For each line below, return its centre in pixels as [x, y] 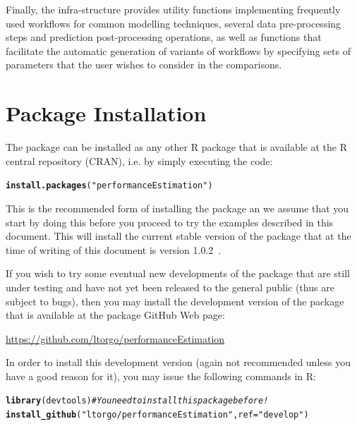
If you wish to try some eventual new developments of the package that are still [178, 273]
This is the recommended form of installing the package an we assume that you [177, 208]
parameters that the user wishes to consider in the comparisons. [144, 65]
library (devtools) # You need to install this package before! [137, 401]
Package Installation [106, 113]
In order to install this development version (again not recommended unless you [178, 362]
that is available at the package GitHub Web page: [115, 315]
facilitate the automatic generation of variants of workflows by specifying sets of [178, 50]
